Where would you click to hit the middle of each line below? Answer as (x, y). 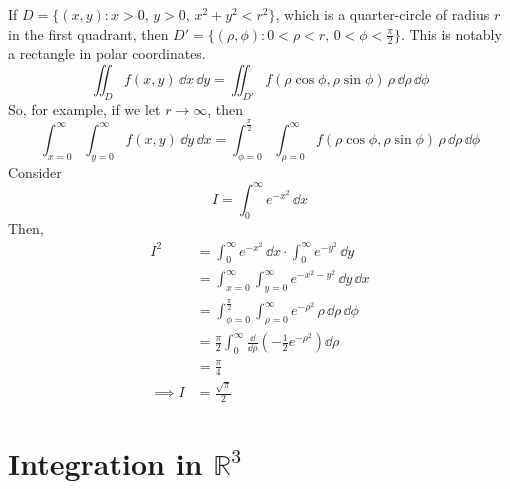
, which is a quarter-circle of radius (382, 14)
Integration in (105, 463)
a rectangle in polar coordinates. (107, 53)
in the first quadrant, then (88, 33)
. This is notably (451, 33)
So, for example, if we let (84, 108)
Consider (35, 171)
